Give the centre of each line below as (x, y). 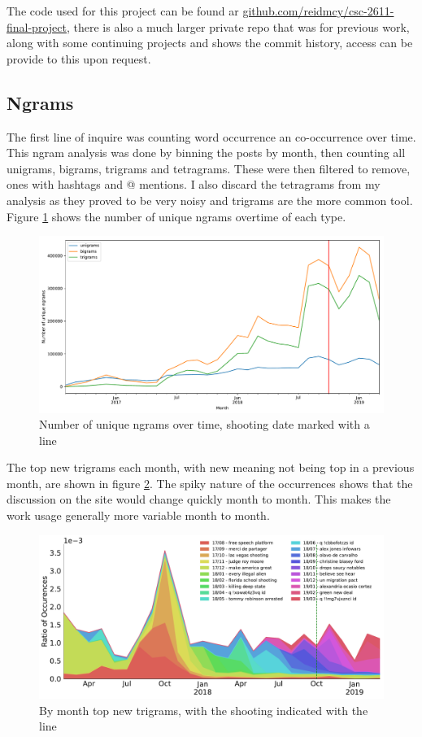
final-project (37, 26)
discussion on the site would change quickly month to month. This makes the (199, 499)
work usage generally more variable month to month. (138, 515)
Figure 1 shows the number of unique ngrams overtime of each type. (176, 216)
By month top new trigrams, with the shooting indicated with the (204, 710)
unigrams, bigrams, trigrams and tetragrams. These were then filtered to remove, (209, 168)
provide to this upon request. (79, 58)
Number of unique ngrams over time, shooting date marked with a (204, 424)
